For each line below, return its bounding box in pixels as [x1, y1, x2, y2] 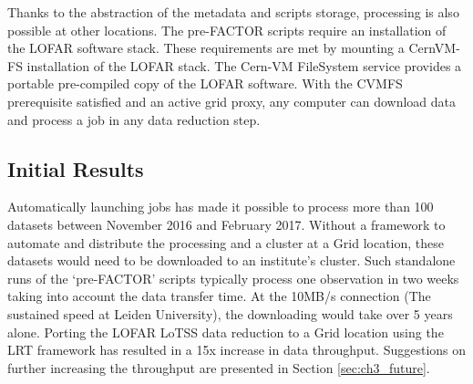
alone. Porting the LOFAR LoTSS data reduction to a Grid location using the [7, 322, 444, 341]
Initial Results [7, 154, 144, 182]
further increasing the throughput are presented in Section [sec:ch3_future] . [7, 358, 430, 377]
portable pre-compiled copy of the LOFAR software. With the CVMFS [7, 74, 403, 93]
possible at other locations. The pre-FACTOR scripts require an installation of [7, 20, 447, 39]
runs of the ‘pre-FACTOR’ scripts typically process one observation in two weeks [7, 268, 459, 287]
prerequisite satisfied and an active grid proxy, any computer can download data [7, 91, 457, 110]
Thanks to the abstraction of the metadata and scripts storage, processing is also [7, 3, 459, 21]
